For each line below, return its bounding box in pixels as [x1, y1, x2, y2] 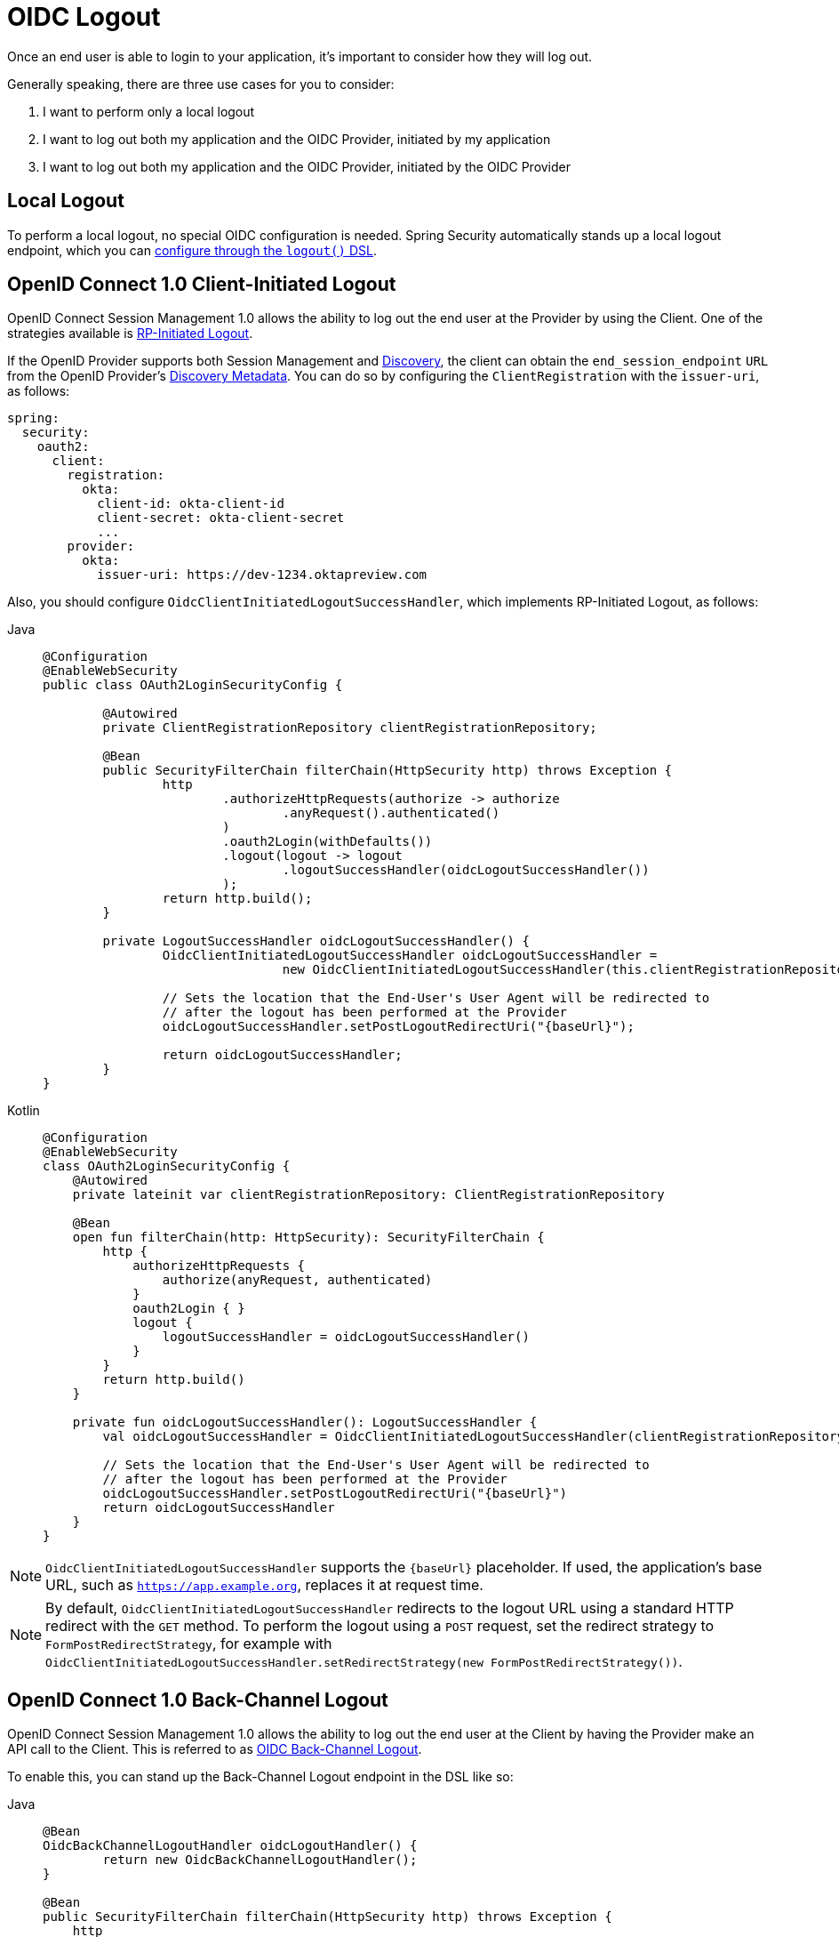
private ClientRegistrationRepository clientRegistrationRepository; [102, 720, 597, 735]
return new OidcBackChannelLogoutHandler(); [102, 1853, 418, 1868]
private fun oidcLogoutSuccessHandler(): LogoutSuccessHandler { [72, 1415, 538, 1430]
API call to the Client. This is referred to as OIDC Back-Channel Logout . [7, 1741, 422, 1757]
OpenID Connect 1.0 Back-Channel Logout [7, 1688, 388, 1711]
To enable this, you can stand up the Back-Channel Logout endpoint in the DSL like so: [7, 1769, 514, 1785]
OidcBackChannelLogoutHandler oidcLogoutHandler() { [43, 1838, 418, 1853]
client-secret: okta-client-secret [97, 510, 345, 526]
